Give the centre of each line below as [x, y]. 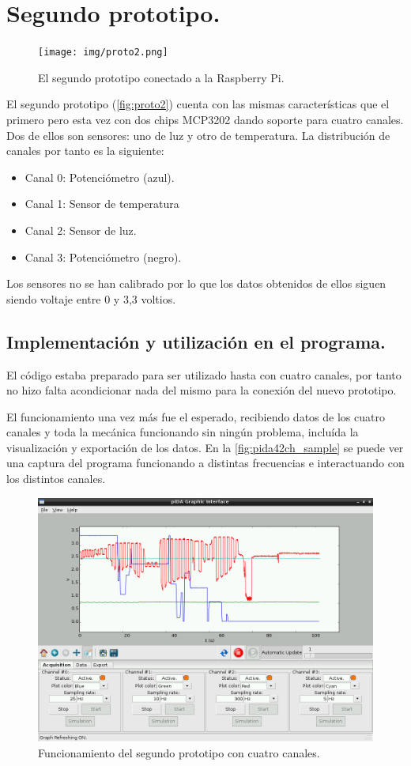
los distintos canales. [56, 479]
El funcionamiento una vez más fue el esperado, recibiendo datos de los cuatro [196, 416]
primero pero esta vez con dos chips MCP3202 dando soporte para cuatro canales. [205, 119]
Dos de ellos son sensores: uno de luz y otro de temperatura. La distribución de [198, 135]
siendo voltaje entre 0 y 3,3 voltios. [91, 298]
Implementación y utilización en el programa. [196, 341]
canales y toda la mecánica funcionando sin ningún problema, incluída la [183, 432]
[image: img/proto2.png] [103, 53]
